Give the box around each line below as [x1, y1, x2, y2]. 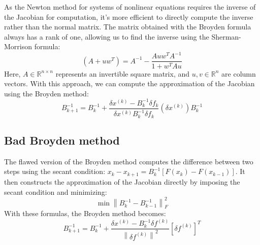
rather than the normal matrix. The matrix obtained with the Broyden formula [4, 21, 251, 32]
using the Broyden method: [4, 88, 89, 98]
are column [221, 68, 256, 79]
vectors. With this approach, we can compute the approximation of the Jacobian [4, 78, 255, 89]
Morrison [4, 41, 32, 52]
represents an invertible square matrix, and [55, 68, 190, 79]
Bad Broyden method [4, 132, 120, 148]
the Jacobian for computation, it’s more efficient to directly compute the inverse [4, 11, 253, 22]
